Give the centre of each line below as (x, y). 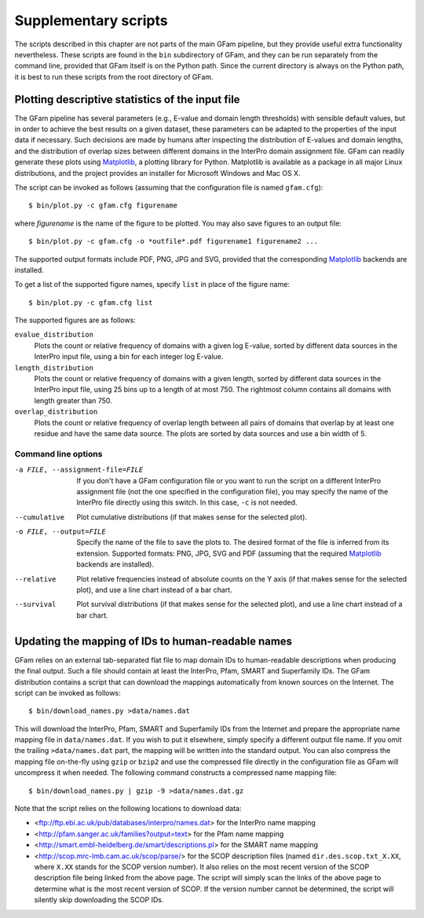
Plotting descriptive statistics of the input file (127, 99)
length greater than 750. (73, 400)
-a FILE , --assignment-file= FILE (79, 470)
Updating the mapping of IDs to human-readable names (154, 641)
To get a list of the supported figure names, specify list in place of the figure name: (152, 285)
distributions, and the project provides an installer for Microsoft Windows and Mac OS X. (158, 173)
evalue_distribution (54, 335)
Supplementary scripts (91, 20)
